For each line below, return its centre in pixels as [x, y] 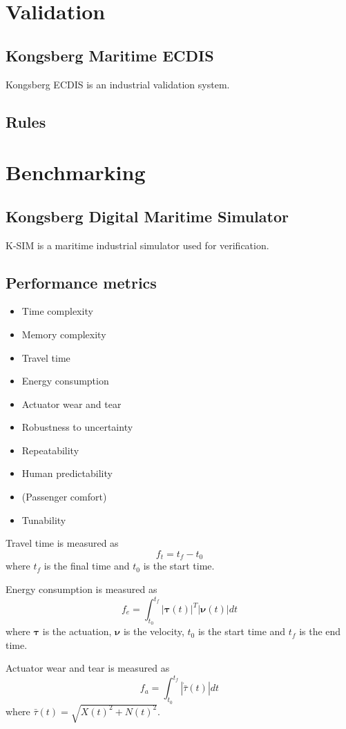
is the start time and [242, 631]
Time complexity [57, 311]
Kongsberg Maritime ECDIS [110, 55]
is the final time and [87, 566]
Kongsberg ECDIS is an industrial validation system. [118, 84]
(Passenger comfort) [64, 497]
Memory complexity [64, 334]
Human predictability [67, 473]
